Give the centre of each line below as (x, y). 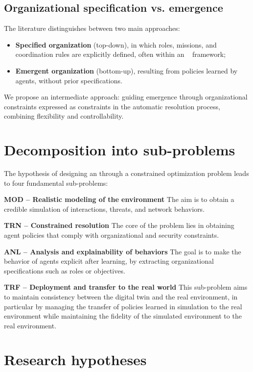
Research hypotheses (75, 359)
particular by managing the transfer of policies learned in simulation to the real (123, 306)
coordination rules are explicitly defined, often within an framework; (121, 54)
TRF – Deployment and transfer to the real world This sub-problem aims (126, 287)
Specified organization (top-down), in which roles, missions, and (116, 44)
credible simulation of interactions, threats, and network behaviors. (104, 209)
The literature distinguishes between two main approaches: (92, 28)
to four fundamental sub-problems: (56, 183)
